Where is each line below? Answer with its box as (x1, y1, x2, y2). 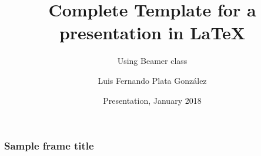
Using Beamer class (117, 55, 188, 67)
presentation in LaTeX (59, 21, 246, 45)
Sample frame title (4, 138, 94, 153)
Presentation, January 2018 (103, 94, 202, 106)
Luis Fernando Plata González (98, 74, 207, 86)
